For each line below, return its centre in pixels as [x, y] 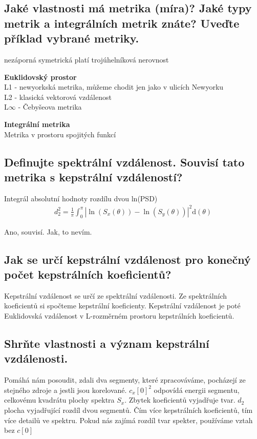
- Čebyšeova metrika [50, 107]
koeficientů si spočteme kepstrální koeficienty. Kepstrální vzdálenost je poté [122, 306]
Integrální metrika [37, 124]
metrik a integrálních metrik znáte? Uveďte [122, 23]
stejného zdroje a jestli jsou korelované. [66, 390]
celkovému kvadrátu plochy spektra [59, 400]
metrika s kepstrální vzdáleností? [93, 176]
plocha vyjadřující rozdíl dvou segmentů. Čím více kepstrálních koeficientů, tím [128, 410]
